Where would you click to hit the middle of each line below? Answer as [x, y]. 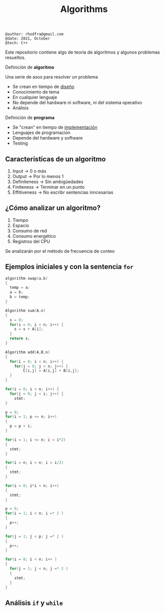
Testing [20, 143]
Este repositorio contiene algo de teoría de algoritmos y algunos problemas [82, 52]
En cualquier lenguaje [35, 97]
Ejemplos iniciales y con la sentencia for [69, 267]
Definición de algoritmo [30, 67]
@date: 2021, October [28, 39]
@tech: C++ [16, 43]
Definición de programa [30, 118]
